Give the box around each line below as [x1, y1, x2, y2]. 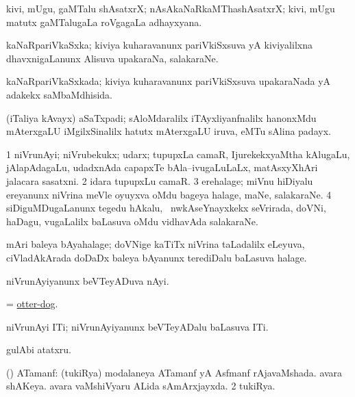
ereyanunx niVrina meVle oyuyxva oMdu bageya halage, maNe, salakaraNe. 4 [6, 187, 332, 201]
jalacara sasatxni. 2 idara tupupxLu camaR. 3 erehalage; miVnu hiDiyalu [6, 173, 313, 188]
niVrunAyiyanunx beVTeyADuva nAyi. [6, 273, 169, 287]
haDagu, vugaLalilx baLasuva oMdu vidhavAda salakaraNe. [6, 214, 258, 228]
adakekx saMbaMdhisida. [6, 87, 112, 101]
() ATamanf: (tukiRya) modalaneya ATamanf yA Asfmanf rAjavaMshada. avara [6, 365, 343, 379]
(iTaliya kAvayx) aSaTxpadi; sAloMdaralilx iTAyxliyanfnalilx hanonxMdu [6, 110, 317, 125]
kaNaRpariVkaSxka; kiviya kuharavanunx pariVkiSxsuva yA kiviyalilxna [6, 38, 313, 52]
